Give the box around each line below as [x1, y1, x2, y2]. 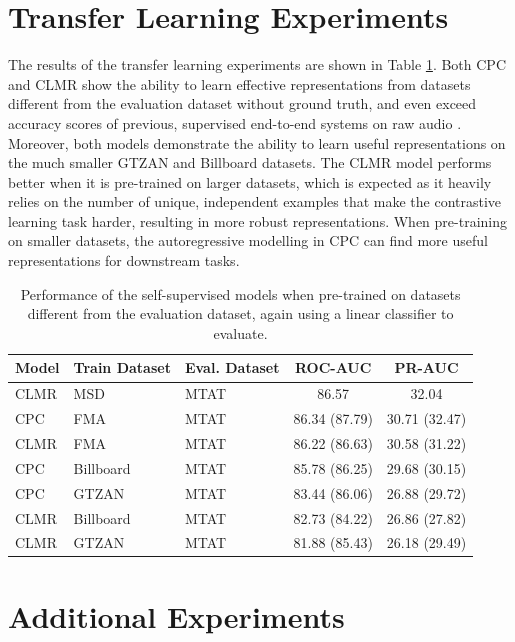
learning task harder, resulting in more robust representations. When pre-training [8, 210, 507, 231]
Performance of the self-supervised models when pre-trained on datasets [20, 283, 461, 304]
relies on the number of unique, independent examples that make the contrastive [8, 191, 502, 212]
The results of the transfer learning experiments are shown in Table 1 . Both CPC [8, 54, 506, 75]
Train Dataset [73, 357, 171, 378]
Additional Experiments [8, 595, 345, 636]
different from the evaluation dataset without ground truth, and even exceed [8, 93, 477, 114]
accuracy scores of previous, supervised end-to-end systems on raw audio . [8, 112, 462, 133]
